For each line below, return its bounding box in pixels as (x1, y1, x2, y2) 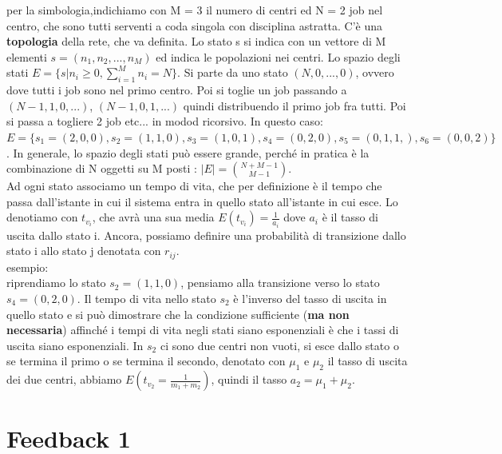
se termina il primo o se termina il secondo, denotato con (6, 352, 286, 369)
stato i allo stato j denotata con (6, 242, 161, 259)
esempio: (6, 258, 49, 275)
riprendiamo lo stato (6, 274, 106, 291)
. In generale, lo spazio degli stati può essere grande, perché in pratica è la (6, 144, 370, 161)
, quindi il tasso (211, 371, 287, 388)
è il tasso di (322, 209, 378, 225)
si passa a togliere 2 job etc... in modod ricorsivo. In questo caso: (6, 113, 323, 129)
